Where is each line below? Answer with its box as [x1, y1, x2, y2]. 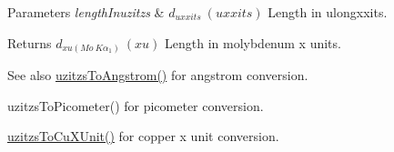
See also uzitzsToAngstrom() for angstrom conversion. [7, 66, 308, 85]
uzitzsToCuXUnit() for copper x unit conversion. [7, 127, 279, 146]
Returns [7, 33, 52, 52]
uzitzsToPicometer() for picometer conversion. [7, 96, 264, 115]
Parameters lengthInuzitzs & [7, 3, 165, 21]
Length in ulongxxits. [268, 3, 388, 21]
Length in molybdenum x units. [164, 33, 341, 52]
